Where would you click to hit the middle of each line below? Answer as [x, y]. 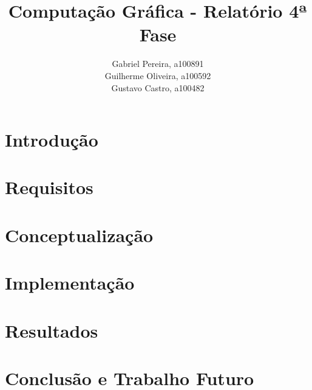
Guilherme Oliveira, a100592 [158, 75]
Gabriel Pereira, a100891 [158, 64]
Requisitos [49, 187]
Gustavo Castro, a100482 [158, 87]
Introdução [52, 140]
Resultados [52, 330]
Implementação [70, 283]
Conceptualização [79, 235]
